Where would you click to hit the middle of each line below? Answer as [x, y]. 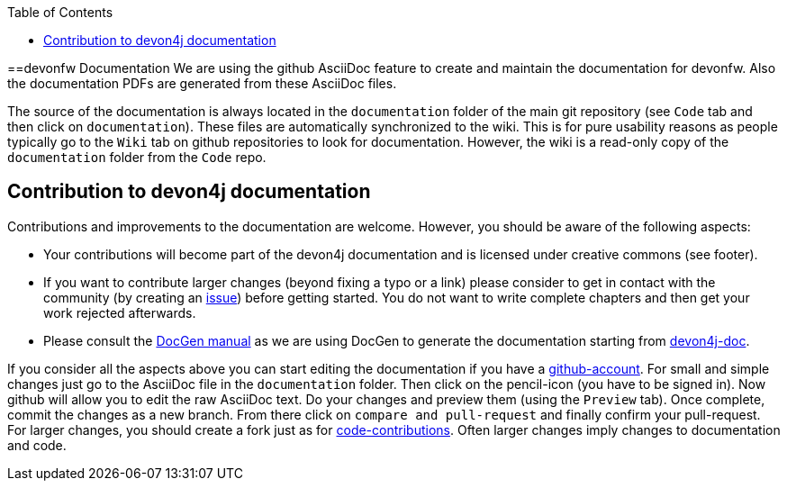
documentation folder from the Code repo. [137, 157]
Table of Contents [60, 12]
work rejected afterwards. [120, 312]
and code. [37, 445]
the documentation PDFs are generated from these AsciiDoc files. [202, 83]
